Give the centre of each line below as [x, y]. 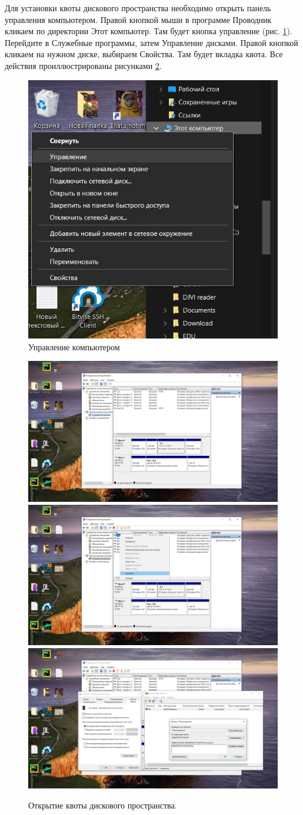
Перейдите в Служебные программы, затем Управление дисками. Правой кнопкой [151, 42]
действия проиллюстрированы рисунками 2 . [83, 65]
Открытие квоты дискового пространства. [103, 805]
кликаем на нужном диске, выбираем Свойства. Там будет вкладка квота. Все [144, 54]
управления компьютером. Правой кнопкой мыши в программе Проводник [138, 19]
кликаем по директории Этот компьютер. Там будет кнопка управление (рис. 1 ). [149, 31]
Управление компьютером [74, 346]
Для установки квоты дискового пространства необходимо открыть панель [138, 8]
